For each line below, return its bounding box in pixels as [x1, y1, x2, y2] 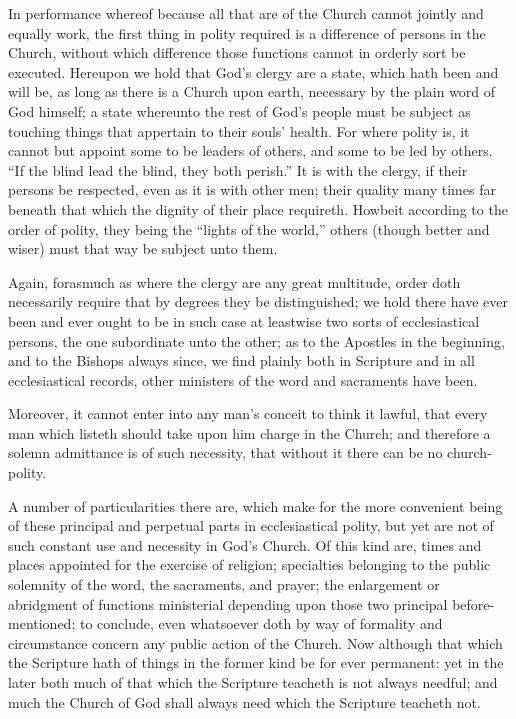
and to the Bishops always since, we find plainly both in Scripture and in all [8, 350, 475, 371]
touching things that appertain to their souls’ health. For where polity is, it [8, 120, 470, 141]
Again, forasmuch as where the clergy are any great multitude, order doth [8, 271, 461, 292]
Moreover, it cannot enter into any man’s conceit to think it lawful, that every [8, 403, 488, 424]
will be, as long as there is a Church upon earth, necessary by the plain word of [8, 81, 496, 102]
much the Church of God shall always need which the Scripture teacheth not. [8, 691, 481, 712]
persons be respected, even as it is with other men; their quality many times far [8, 179, 496, 200]
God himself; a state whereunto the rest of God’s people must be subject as [8, 100, 471, 121]
